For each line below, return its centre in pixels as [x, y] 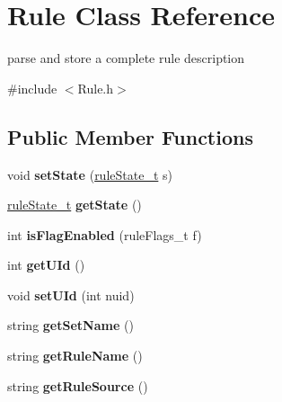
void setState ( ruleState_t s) [90, 174]
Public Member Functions [130, 136]
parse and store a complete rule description [126, 58]
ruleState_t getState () [75, 205]
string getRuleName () [75, 356]
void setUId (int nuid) [71, 295]
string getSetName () [70, 325]
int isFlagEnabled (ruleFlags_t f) [105, 234]
